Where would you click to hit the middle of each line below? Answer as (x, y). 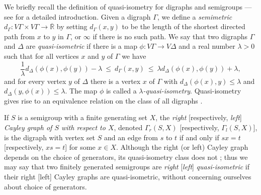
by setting (72, 26)
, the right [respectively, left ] (199, 117)
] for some (80, 147)
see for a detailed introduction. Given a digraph (77, 16)
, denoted (128, 127)
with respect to (83, 127)
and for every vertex (35, 81)
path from (20, 36)
